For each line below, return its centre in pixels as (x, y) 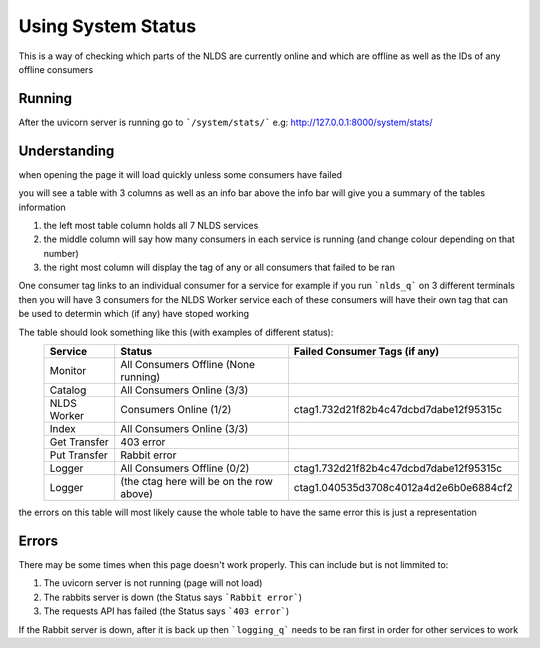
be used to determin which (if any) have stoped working (134, 314)
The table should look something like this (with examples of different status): (176, 332)
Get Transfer (79, 442)
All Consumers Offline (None (187, 365)
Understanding (66, 150)
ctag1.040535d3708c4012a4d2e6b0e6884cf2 (403, 488)
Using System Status (107, 26)
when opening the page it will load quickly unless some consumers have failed (180, 174)
